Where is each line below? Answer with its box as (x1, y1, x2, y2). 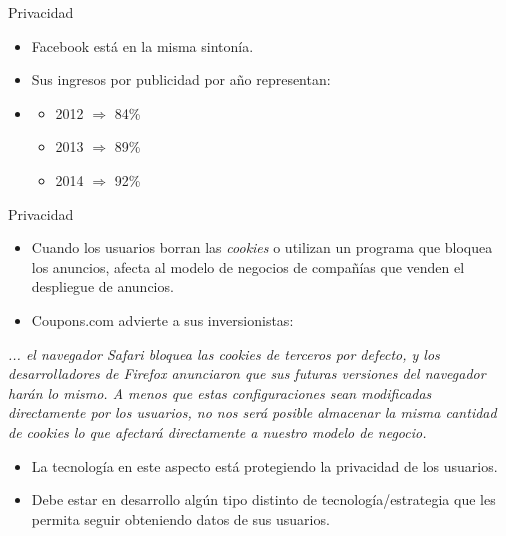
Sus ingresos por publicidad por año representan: (31, 69, 331, 90)
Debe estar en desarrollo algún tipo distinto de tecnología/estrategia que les (31, 489, 496, 510)
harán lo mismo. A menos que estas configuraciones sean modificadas (8, 382, 432, 403)
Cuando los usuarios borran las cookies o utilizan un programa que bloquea (31, 237, 493, 258)
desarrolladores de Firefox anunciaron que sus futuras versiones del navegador (8, 363, 486, 384)
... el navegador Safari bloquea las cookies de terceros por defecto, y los (8, 343, 440, 364)
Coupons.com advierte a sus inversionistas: (31, 309, 294, 330)
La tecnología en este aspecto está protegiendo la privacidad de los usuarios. (31, 455, 498, 476)
